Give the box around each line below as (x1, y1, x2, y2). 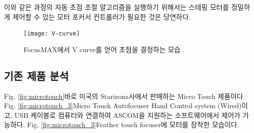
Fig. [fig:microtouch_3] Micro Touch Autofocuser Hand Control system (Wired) (4, 100, 242, 111)
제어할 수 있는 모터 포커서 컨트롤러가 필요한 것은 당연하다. (12, 11, 191, 21)
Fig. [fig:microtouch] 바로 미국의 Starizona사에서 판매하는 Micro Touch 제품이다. (4, 91, 245, 101)
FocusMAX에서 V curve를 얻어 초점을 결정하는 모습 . (24, 44, 185, 54)
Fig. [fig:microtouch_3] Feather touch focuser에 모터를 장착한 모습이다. (27, 119, 239, 130)
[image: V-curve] (24, 30, 80, 38)
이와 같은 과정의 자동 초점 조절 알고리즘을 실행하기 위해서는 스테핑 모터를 (4, 2, 229, 12)
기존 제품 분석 (4, 68, 69, 83)
